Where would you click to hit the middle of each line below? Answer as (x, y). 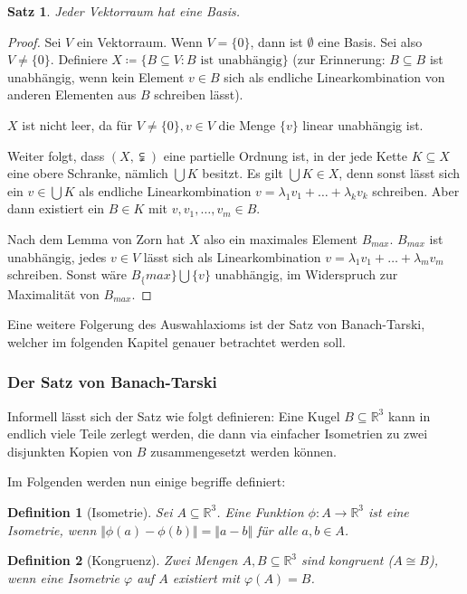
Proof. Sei (34, 41)
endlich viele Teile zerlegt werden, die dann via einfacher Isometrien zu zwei (218, 434)
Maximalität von (53, 293)
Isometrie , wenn (52, 529)
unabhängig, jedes (57, 256)
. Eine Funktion (260, 511)
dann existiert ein (56, 208)
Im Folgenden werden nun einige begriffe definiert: (147, 481)
